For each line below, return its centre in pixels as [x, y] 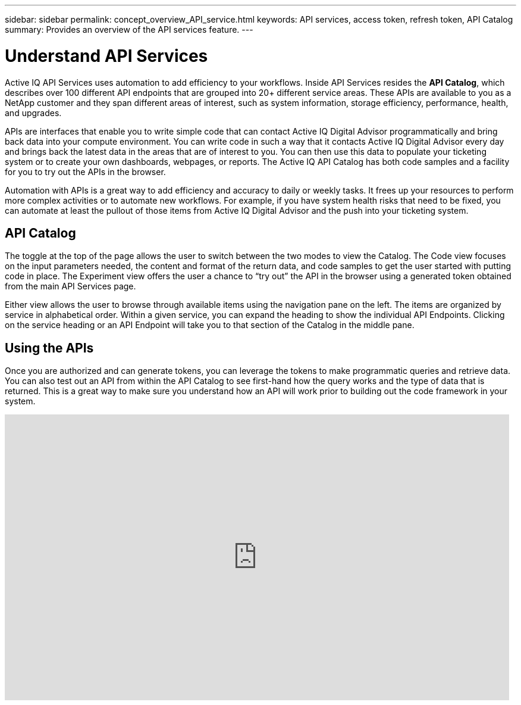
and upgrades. [33, 113]
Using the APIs [49, 348]
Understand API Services [106, 56]
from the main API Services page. [70, 286]
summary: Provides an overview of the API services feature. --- [129, 29]
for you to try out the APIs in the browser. [85, 171]
